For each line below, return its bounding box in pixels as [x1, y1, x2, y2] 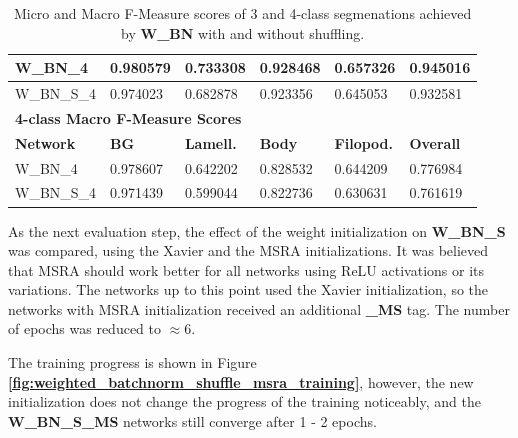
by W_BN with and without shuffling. [121, 22, 365, 43]
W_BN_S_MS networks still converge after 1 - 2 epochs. [8, 410, 377, 431]
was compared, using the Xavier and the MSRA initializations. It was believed [8, 240, 489, 261]
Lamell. [184, 132, 237, 153]
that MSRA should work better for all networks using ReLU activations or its [8, 259, 484, 280]
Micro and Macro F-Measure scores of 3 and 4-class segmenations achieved [13, 3, 472, 23]
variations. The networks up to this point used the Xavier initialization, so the [8, 279, 489, 300]
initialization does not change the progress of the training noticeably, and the [8, 391, 481, 412]
